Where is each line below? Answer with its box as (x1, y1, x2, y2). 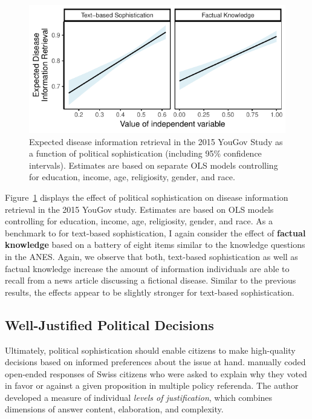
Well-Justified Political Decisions (5, 315, 214, 334)
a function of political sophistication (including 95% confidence (29, 147, 262, 160)
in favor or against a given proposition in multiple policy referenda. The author (5, 379, 299, 392)
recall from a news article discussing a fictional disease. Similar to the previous (5, 274, 296, 287)
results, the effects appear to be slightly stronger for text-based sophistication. (5, 285, 294, 298)
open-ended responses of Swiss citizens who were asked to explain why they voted (5, 367, 307, 380)
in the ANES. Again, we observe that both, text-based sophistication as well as (5, 250, 298, 262)
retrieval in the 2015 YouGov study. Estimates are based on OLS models (5, 203, 274, 215)
